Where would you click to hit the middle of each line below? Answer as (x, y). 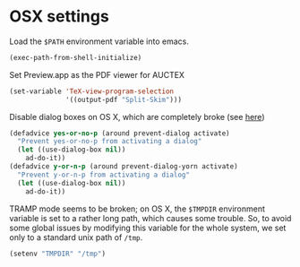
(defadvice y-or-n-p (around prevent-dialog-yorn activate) (124, 167)
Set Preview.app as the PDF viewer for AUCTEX (97, 74)
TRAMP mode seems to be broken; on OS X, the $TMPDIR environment (137, 209)
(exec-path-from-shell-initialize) (76, 57)
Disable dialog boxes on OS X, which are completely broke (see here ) (137, 116)
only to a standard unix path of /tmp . (76, 237)
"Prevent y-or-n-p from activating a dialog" (104, 175)
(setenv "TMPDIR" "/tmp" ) (57, 254)
